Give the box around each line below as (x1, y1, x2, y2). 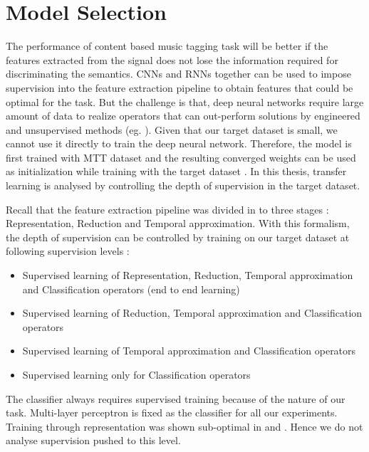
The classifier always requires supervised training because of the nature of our (6, 391, 345, 406)
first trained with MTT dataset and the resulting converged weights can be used (6, 149, 356, 164)
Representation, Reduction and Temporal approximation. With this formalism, (6, 216, 350, 231)
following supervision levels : (6, 243, 130, 258)
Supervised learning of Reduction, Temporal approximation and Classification (22, 305, 363, 320)
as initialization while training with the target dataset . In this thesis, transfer (6, 164, 347, 179)
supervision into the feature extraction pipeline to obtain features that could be (6, 80, 353, 95)
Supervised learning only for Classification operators (22, 367, 251, 382)
